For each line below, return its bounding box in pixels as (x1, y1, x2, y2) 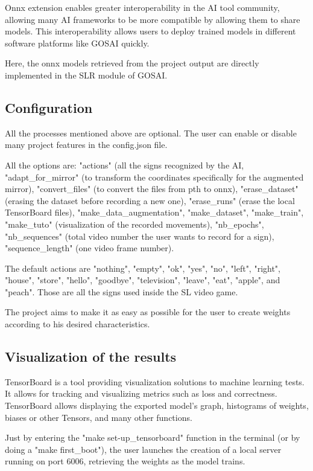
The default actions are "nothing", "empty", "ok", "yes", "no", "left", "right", (5, 261, 281, 274)
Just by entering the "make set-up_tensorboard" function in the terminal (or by (5, 431, 300, 444)
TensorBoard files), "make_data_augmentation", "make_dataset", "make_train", (5, 206, 304, 219)
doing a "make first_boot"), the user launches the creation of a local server (5, 443, 282, 455)
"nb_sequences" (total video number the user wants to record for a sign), (5, 229, 274, 242)
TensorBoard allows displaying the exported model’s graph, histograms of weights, (5, 399, 309, 412)
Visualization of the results (5, 347, 177, 366)
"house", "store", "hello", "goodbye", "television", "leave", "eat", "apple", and (5, 274, 280, 286)
